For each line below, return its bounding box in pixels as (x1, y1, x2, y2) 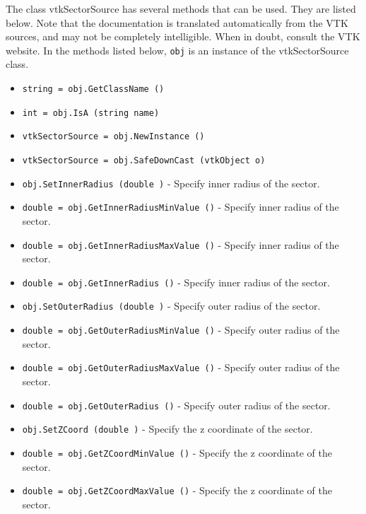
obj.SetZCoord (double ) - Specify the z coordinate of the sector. (22, 421, 313, 436)
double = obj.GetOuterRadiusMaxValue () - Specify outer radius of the (22, 360, 340, 375)
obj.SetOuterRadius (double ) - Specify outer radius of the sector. (22, 298, 321, 313)
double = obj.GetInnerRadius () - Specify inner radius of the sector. (22, 274, 330, 289)
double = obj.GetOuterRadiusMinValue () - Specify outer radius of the (22, 322, 340, 337)
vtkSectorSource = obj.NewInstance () (22, 132, 205, 142)
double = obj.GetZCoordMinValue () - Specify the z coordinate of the (22, 445, 332, 460)
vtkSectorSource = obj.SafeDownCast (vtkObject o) (22, 156, 266, 165)
